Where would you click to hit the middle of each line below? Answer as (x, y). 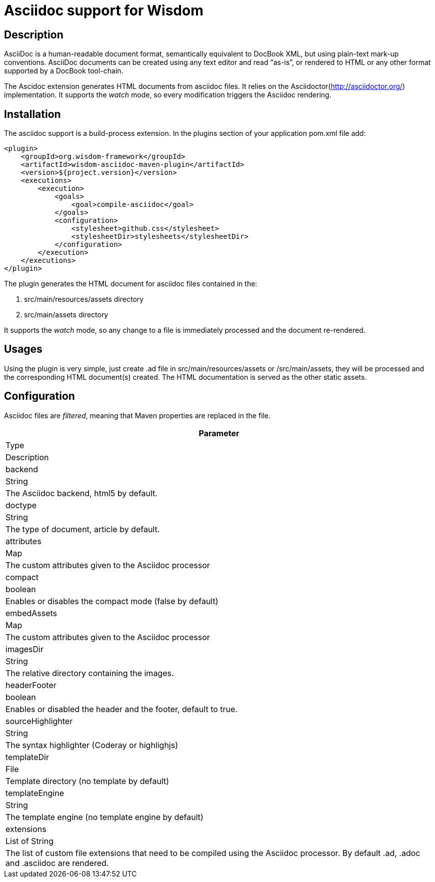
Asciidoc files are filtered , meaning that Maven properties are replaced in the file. (137, 415)
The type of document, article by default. (83, 529)
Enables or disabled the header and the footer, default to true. (121, 709)
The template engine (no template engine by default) (104, 817)
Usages (23, 349)
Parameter (219, 433)
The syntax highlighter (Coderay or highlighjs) (92, 745)
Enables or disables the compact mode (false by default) (112, 601)
